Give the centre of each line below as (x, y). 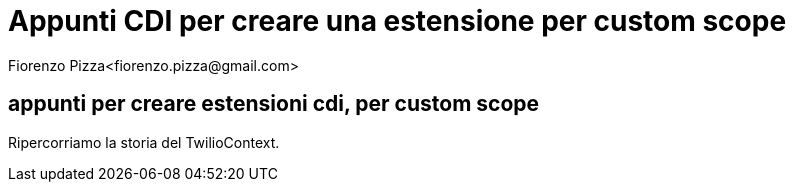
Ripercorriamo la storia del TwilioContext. (144, 142)
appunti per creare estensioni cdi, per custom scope (274, 104)
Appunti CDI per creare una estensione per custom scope (397, 21)
